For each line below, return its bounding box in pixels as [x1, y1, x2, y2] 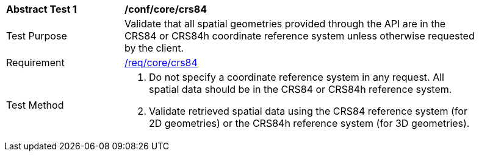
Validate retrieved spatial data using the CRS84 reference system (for [149, 105, 467, 117]
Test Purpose [6, 30, 67, 42]
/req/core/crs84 [124, 56, 198, 69]
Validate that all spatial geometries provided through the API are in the [124, 18, 446, 30]
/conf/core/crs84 [124, 3, 207, 15]
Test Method [6, 99, 64, 111]
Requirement [6, 56, 65, 69]
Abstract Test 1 [6, 3, 77, 15]
